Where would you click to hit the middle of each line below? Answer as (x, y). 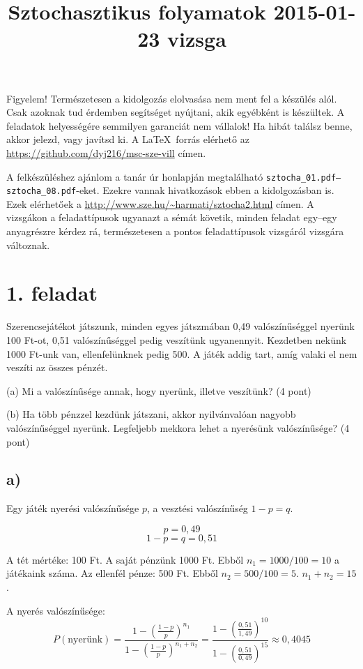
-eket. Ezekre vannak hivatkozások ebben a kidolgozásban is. (205, 190)
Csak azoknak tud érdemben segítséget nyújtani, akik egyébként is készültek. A (176, 112)
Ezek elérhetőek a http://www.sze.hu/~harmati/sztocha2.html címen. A (160, 203)
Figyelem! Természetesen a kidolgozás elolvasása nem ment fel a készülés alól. (172, 98)
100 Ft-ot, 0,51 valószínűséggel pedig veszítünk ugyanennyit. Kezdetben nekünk (177, 339)
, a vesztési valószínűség (197, 508)
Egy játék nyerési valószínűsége (73, 508)
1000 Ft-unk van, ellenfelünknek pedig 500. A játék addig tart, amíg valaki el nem (182, 353)
